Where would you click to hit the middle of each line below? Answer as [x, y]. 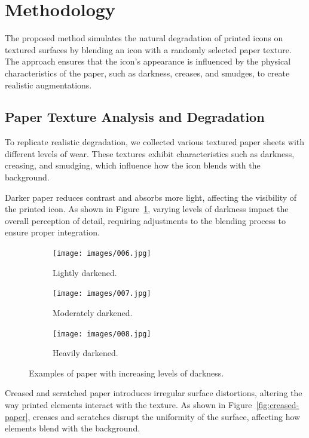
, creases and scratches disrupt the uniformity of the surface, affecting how [164, 416]
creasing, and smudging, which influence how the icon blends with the [133, 165]
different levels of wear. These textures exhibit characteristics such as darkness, [150, 153]
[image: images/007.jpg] [102, 294]
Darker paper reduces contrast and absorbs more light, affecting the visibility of [151, 197]
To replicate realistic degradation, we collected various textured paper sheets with [155, 142]
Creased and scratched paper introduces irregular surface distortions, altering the [154, 393]
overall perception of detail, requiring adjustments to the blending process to [145, 220]
